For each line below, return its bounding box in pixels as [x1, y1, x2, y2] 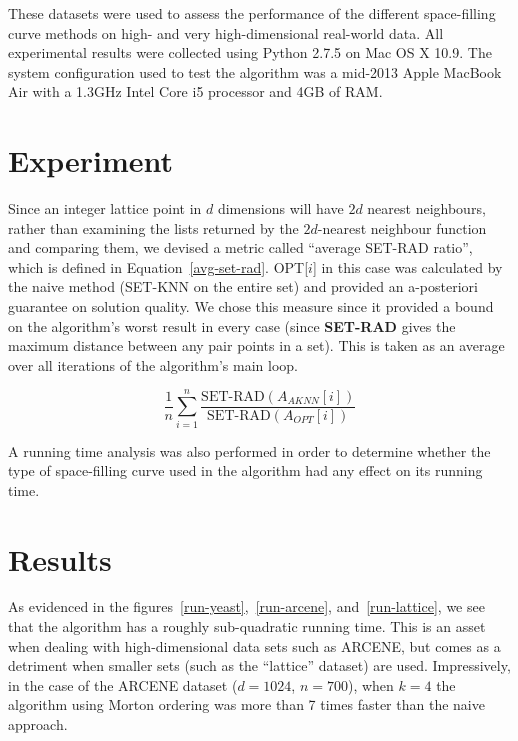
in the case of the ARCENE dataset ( [8, 674, 238, 695]
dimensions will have [217, 198, 344, 219]
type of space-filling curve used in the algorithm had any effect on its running [8, 460, 483, 481]
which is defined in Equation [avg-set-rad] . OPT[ [8, 256, 309, 277]
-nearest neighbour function [317, 217, 487, 238]
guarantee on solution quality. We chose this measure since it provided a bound [8, 296, 494, 317]
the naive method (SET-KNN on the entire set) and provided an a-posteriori [8, 276, 478, 297]
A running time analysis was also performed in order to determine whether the [8, 440, 491, 461]
